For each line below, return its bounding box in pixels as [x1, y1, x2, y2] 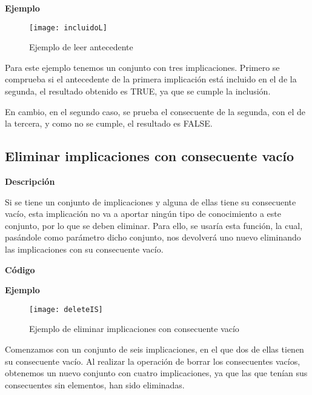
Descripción [5, 175, 55, 188]
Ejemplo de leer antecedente [29, 41, 133, 53]
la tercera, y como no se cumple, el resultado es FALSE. [5, 117, 213, 130]
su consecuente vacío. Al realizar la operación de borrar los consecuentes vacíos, [5, 354, 300, 367]
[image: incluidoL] [29, 23, 107, 32]
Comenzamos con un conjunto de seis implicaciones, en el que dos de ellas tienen [5, 343, 304, 356]
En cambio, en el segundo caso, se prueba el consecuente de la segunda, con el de [5, 105, 305, 118]
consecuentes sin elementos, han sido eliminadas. [5, 378, 185, 391]
